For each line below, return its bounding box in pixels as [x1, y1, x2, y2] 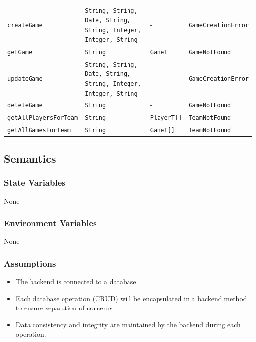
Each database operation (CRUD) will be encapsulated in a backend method [15, 293, 247, 303]
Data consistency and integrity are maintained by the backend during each [15, 319, 241, 329]
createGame [7, 22, 43, 29]
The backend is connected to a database [15, 276, 136, 286]
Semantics [4, 150, 56, 166]
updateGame [7, 75, 43, 83]
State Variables [4, 176, 65, 189]
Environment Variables [4, 216, 97, 229]
